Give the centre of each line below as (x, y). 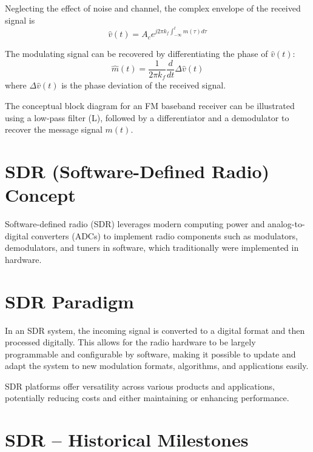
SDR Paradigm (69, 301)
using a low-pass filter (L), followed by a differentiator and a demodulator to (147, 117)
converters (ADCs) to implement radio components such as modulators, (165, 235)
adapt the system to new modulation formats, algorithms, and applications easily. (157, 366)
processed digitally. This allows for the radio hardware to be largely (130, 342)
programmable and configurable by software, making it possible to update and (150, 354)
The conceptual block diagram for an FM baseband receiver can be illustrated (150, 105)
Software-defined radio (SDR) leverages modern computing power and (135, 224)
